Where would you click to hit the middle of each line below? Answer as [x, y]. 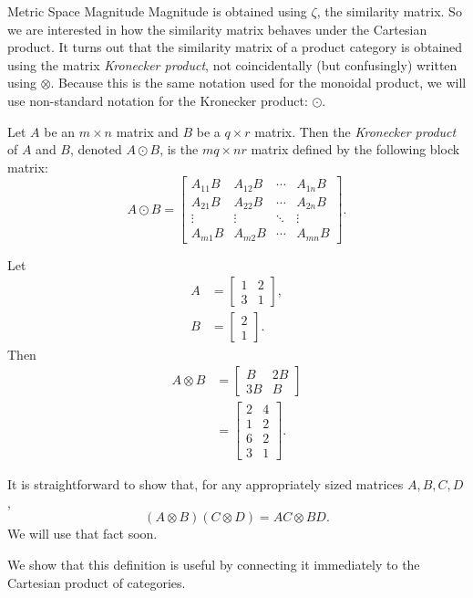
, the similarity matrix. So [389, 11]
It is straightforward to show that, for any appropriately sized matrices [206, 484]
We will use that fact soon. [82, 534]
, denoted [96, 149]
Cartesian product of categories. [97, 582]
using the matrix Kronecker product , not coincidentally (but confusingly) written [232, 64]
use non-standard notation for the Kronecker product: [158, 100]
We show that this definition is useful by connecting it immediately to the [214, 565]
